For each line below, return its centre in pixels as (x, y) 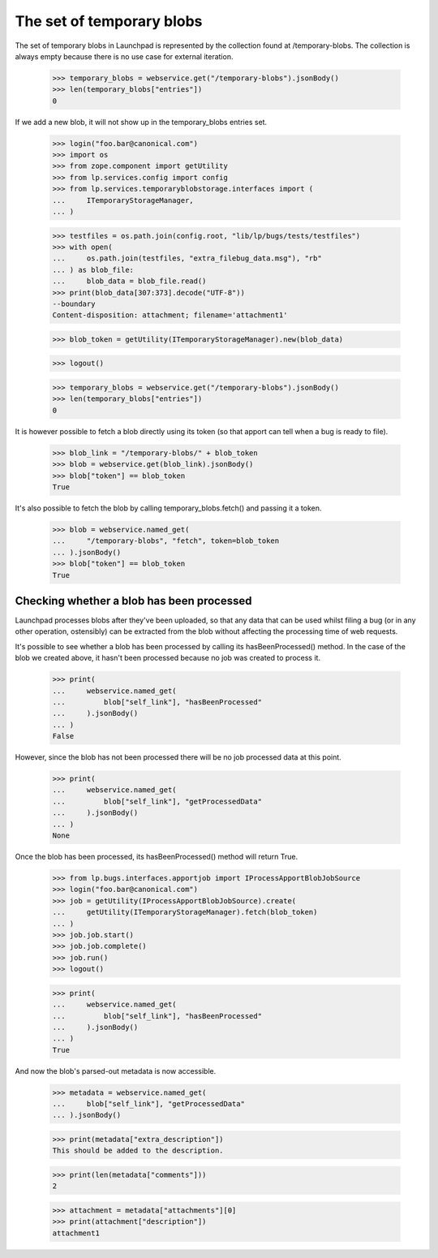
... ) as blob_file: (93, 269)
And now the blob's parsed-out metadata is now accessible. (116, 1071)
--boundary (74, 304)
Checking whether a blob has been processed (133, 601)
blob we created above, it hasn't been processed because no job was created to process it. (167, 658)
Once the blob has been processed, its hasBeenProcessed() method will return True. (157, 857)
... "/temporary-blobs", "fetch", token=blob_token (166, 541)
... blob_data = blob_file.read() (129, 281)
